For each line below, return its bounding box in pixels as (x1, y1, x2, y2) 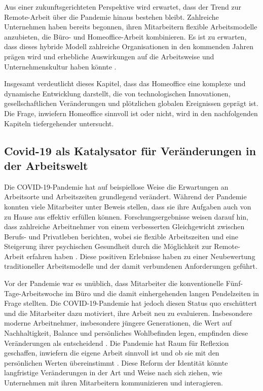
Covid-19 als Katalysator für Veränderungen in (4, 143, 256, 158)
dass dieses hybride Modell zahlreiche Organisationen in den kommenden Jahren (4, 41, 253, 52)
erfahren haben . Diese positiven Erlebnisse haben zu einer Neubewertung (26, 251, 255, 261)
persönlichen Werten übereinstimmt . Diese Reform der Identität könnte (4, 357, 228, 368)
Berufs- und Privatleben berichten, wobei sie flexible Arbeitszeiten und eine (4, 231, 239, 241)
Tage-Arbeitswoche (4, 288, 63, 298)
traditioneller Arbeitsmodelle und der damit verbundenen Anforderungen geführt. (4, 261, 257, 271)
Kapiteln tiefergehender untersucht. (4, 118, 114, 128)
